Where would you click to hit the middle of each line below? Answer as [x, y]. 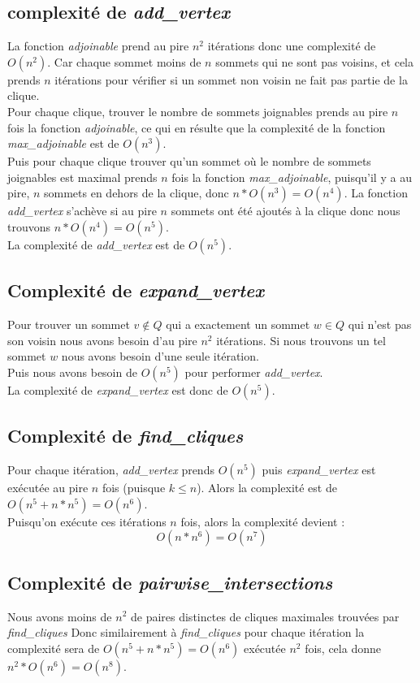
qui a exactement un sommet [238, 324]
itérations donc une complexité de [292, 46]
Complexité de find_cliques [126, 436]
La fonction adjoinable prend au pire [98, 46]
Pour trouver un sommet [69, 324]
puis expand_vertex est [319, 470]
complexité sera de [54, 648]
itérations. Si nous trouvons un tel [301, 340]
